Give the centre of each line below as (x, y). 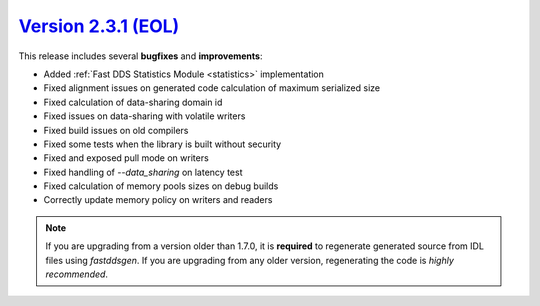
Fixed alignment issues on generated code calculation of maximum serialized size (211, 88)
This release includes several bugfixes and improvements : (140, 56)
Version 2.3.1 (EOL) (99, 26)
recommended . (77, 274)
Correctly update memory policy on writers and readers (158, 200)
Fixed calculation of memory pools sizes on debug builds (161, 186)
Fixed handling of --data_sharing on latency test (143, 172)
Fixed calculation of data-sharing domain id (133, 102)
